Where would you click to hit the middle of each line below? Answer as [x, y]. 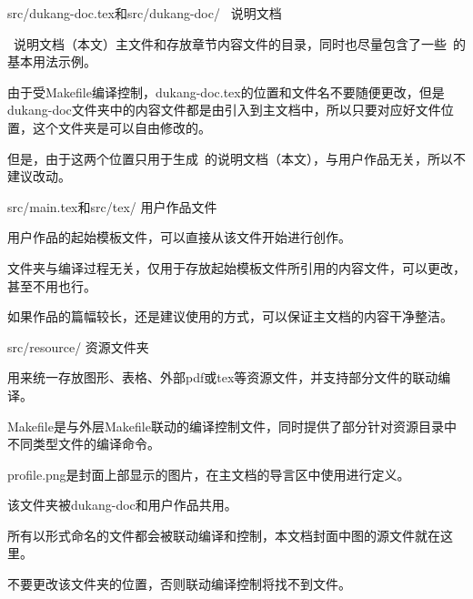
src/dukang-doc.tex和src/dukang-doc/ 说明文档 [145, 13]
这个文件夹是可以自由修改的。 [121, 127]
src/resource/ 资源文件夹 [78, 346]
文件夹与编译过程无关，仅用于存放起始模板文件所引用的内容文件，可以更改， [236, 267]
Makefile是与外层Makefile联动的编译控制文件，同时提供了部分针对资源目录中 [232, 426]
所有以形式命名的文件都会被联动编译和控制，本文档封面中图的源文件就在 [224, 535]
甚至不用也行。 [52, 285]
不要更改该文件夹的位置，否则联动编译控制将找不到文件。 [179, 584]
